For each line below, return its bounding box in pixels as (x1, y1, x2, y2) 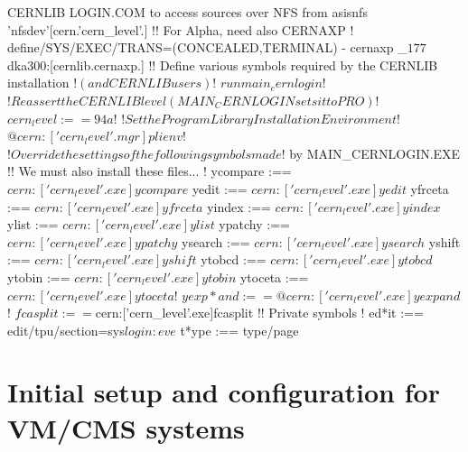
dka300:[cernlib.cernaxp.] (7, 55, 145, 74)
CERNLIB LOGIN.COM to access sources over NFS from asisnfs (7, 3, 368, 21)
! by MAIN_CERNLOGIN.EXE (281, 143, 461, 162)
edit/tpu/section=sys (7, 320, 125, 339)
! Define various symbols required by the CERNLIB (152, 55, 438, 74)
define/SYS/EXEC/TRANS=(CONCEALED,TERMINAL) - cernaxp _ (7, 38, 407, 57)
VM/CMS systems (7, 409, 245, 446)
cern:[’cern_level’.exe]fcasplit (95, 303, 254, 322)
